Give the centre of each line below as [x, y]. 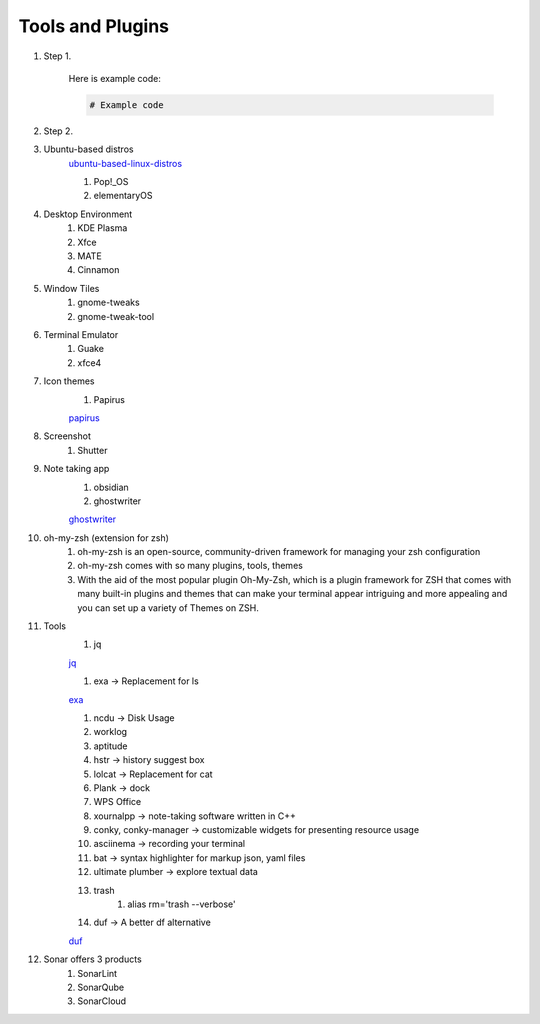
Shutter [92, 450]
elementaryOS [123, 196]
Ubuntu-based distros [88, 149]
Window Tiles [71, 288]
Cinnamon [98, 270]
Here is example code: [115, 78]
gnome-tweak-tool [116, 316]
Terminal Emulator [81, 334]
